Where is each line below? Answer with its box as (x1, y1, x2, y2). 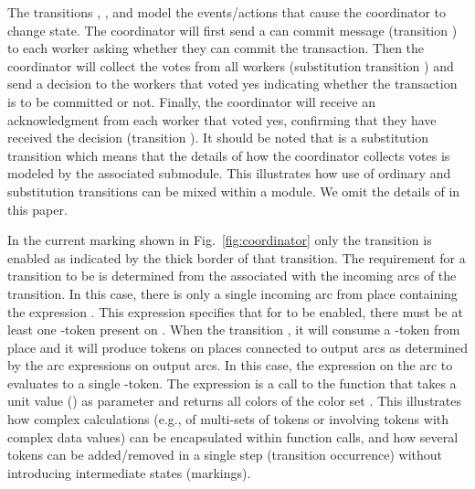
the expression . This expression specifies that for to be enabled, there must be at (7, 302, 463, 321)
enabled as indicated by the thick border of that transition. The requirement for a (7, 248, 466, 267)
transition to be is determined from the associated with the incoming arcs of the (7, 266, 457, 285)
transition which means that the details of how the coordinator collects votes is (7, 145, 450, 165)
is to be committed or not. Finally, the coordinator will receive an (7, 91, 375, 111)
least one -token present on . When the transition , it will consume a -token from (7, 320, 460, 339)
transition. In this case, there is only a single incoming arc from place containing (7, 283, 458, 303)
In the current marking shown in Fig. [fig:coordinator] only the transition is (7, 230, 432, 250)
